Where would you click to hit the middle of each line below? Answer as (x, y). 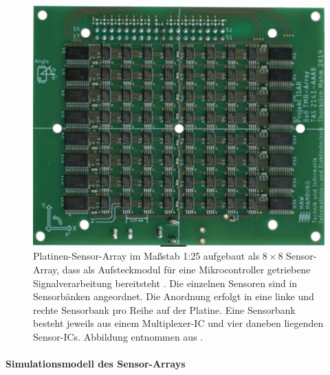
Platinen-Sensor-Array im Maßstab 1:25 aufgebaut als (146, 256)
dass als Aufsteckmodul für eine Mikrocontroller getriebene (186, 269)
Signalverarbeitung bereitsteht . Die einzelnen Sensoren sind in (165, 283)
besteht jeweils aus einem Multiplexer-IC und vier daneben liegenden (178, 323)
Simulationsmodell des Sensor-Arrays (96, 364)
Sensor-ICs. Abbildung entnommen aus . (118, 336)
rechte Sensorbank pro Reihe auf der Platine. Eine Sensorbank (164, 309)
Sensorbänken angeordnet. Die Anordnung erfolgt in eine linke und (174, 296)
